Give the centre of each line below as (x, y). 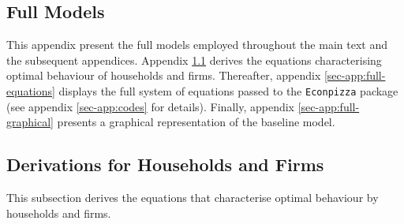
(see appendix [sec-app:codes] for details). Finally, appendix (150, 106)
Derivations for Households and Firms (165, 164)
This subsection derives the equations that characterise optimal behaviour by (193, 198)
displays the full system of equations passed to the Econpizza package (228, 90)
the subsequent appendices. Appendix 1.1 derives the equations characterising (194, 60)
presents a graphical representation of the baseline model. (196, 122)
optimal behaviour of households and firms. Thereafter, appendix (164, 75)
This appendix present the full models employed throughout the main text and (197, 45)
